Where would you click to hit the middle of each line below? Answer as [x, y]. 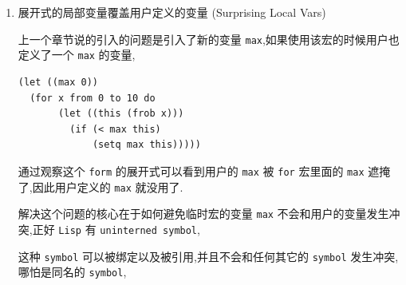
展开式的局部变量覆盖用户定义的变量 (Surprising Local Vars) [172, 12]
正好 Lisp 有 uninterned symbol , [116, 229]
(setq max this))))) [146, 145]
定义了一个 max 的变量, [77, 55]
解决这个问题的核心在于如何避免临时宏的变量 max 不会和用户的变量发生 [203, 214]
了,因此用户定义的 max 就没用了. [101, 186]
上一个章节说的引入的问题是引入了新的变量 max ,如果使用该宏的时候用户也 [209, 39]
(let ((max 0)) [58, 82]
